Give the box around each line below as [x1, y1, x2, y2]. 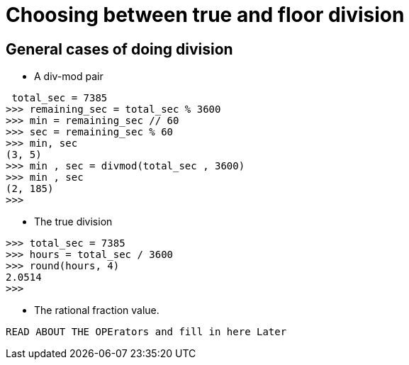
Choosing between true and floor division [6, 3, 405, 27]
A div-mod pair [34, 70, 103, 83]
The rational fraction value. [34, 304, 159, 317]
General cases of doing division [6, 40, 233, 58]
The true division [34, 215, 113, 228]
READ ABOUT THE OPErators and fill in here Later [6, 326, 287, 338]
